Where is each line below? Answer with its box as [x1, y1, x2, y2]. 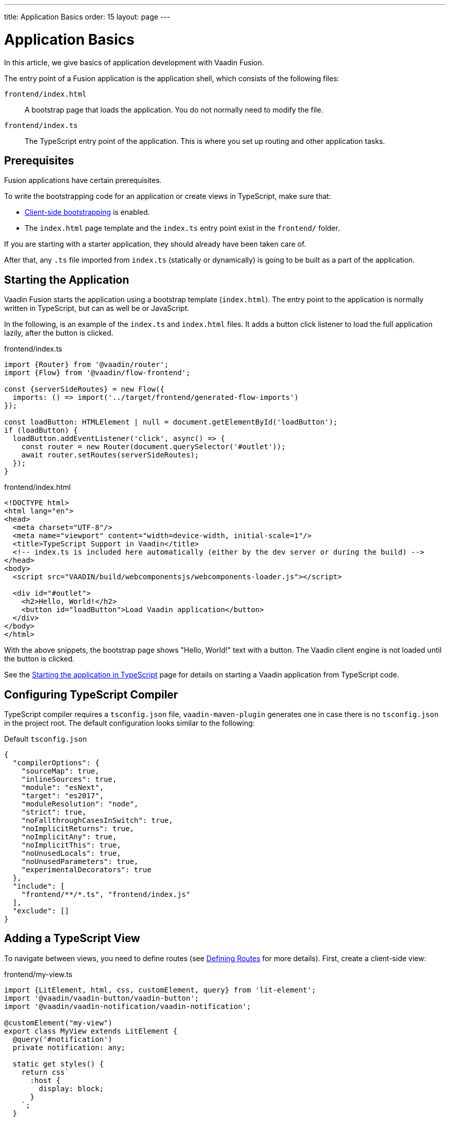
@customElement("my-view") [4, 1018, 113, 1027]
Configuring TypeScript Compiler [4, 688, 178, 701]
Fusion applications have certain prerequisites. [4, 176, 162, 185]
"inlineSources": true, [21, 775, 117, 784]
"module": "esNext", [21, 783, 104, 792]
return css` [21, 1068, 69, 1076]
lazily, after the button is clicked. [4, 328, 114, 338]
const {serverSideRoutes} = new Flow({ [4, 385, 164, 394]
